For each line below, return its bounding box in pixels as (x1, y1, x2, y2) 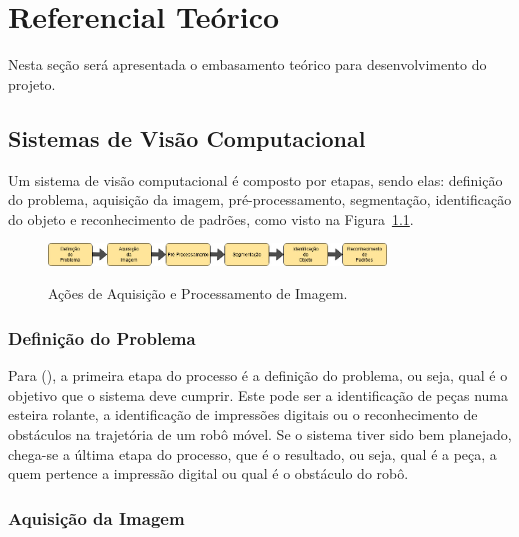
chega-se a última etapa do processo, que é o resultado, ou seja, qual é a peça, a (8, 443, 497, 464)
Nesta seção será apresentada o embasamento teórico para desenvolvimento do (8, 54, 487, 75)
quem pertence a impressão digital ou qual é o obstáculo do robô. (8, 463, 409, 484)
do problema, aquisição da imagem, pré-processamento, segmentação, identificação (8, 189, 512, 210)
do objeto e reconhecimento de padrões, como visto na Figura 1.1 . (8, 208, 414, 229)
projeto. (8, 73, 56, 94)
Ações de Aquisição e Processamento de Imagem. (48, 283, 348, 304)
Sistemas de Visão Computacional (8, 122, 366, 153)
